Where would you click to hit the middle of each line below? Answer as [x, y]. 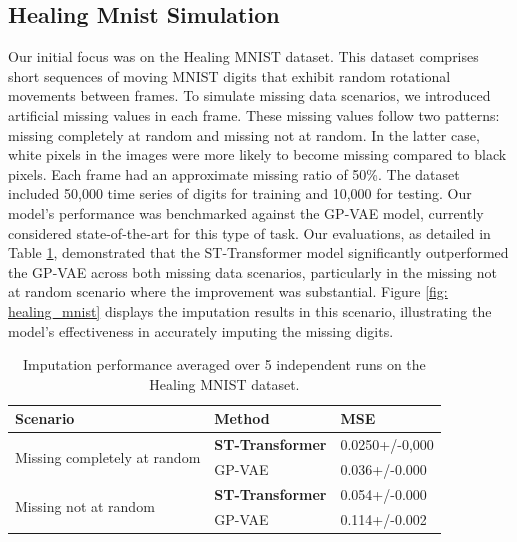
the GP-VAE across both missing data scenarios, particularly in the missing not [252, 271]
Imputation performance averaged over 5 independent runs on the [224, 364]
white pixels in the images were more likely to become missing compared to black [257, 154]
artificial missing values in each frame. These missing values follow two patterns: [254, 114]
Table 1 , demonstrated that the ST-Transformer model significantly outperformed [258, 252]
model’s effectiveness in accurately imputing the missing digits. [201, 330]
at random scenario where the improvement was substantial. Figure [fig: [228, 291]
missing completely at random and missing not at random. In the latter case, [244, 134]
